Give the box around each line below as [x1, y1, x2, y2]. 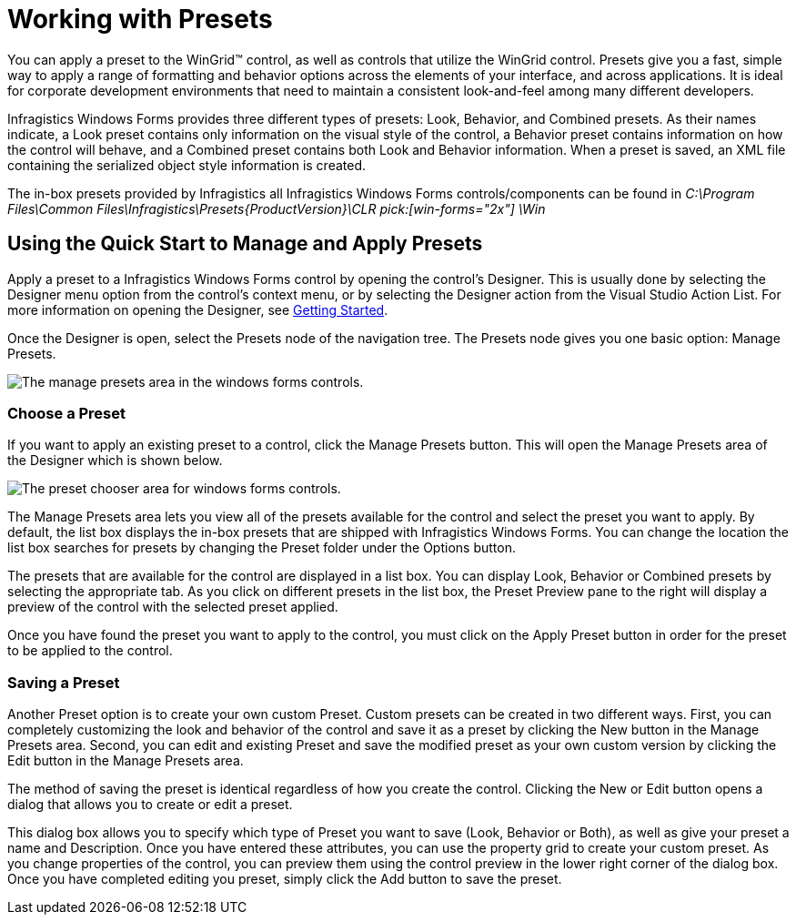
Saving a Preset [7, 673, 120, 692]
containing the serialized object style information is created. [7, 157, 367, 173]
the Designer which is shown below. [7, 452, 223, 469]
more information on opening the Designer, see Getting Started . [7, 301, 388, 318]
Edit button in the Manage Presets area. [7, 753, 244, 769]
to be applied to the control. [7, 643, 173, 659]
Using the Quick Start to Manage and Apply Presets [7, 232, 483, 256]
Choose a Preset [7, 403, 126, 422]
